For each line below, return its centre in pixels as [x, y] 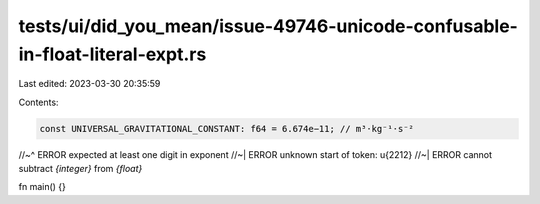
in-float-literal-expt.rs [112, 54]
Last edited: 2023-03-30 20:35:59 [89, 84]
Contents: [38, 102]
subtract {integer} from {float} [80, 169]
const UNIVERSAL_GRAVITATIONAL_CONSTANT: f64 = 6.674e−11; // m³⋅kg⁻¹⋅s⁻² [227, 128]
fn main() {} [42, 187]
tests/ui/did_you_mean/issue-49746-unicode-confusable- [268, 26]
